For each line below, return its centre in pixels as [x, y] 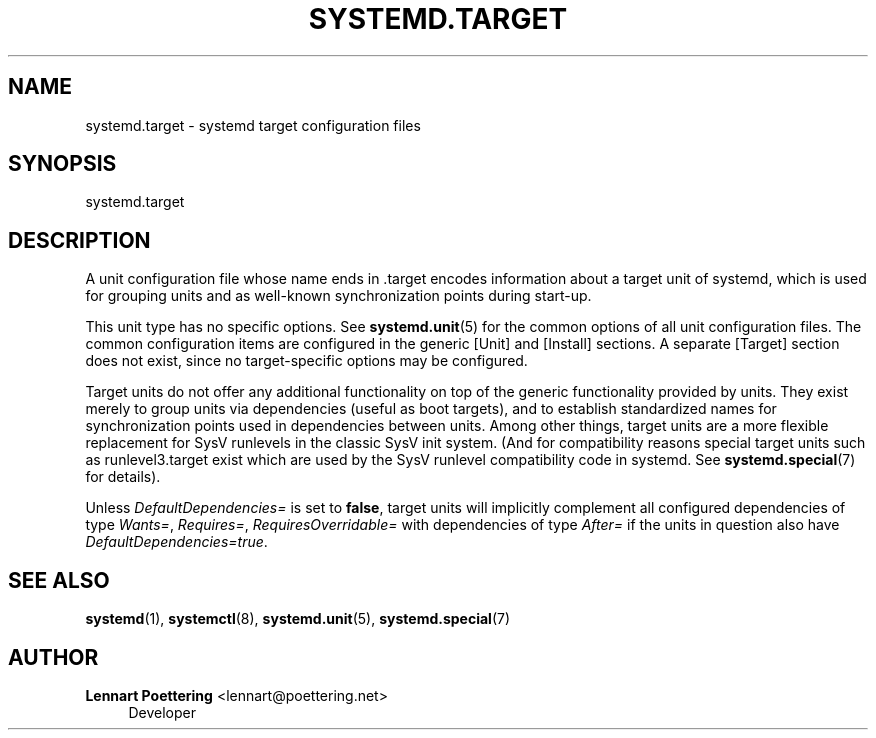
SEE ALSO [59, 580]
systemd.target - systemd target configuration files [253, 125]
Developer [162, 712]
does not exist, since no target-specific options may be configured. [306, 361]
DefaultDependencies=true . [176, 542]
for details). [123, 477]
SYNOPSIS [62, 164]
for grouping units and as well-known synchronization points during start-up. [338, 296]
